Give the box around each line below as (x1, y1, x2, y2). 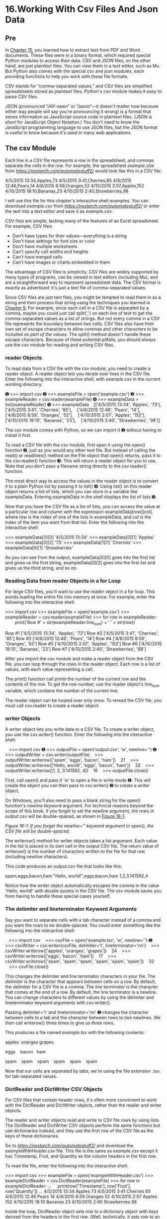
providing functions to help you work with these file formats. (5, 74, 129, 79)
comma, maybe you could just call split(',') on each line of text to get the (5, 310, 153, 316)
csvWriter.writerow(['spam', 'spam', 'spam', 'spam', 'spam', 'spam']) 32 (5, 958, 155, 964)
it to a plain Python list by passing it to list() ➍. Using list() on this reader (5, 483, 153, 489)
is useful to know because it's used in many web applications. (5, 130, 132, 135)
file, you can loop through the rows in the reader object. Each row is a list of (5, 661, 161, 667)
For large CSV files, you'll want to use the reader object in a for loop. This (5, 589, 156, 595)
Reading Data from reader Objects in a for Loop (5, 578, 121, 585)
